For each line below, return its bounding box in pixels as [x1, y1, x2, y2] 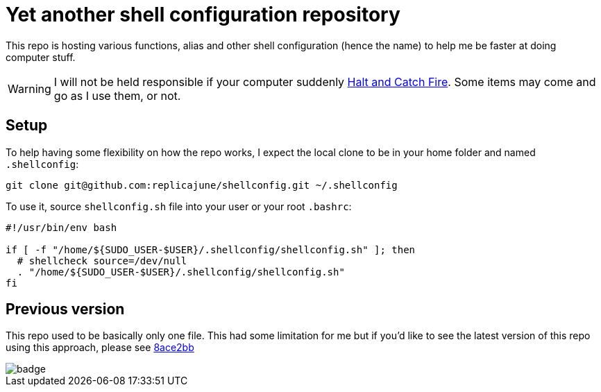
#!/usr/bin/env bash [6, 221, 117, 233]
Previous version [6, 300, 125, 318]
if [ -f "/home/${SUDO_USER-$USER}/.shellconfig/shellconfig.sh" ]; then [6, 244, 416, 255]
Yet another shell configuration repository [6, 3, 400, 26]
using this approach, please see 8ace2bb [6, 341, 194, 354]
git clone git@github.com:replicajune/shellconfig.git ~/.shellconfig [6, 179, 398, 191]
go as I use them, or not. [53, 88, 181, 103]
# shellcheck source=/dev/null [17, 255, 187, 266]
